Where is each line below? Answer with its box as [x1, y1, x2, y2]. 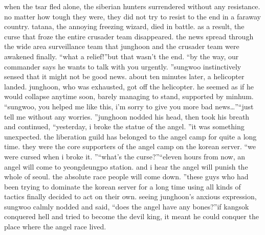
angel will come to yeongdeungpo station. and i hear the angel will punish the [4, 161, 248, 172]
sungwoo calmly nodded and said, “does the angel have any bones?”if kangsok [4, 201, 249, 212]
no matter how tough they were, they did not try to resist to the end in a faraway [4, 11, 261, 21]
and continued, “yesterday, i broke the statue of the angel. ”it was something [4, 121, 245, 132]
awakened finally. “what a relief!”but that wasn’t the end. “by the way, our [4, 51, 239, 61]
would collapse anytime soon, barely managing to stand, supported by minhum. [4, 91, 254, 102]
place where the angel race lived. [4, 221, 106, 232]
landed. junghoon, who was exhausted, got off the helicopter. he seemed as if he [4, 81, 254, 91]
